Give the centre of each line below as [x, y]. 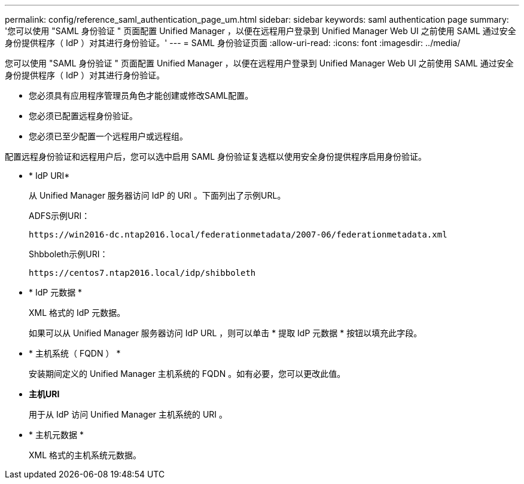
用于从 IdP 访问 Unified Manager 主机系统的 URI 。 [128, 414]
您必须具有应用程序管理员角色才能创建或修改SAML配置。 [141, 95]
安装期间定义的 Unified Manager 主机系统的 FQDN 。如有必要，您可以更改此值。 [187, 374]
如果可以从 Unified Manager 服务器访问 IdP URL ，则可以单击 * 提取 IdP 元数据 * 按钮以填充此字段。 [226, 333]
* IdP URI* [49, 176]
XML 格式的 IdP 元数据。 [77, 313]
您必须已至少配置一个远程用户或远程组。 [108, 136]
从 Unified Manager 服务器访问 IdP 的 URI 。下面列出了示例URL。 [157, 195]
